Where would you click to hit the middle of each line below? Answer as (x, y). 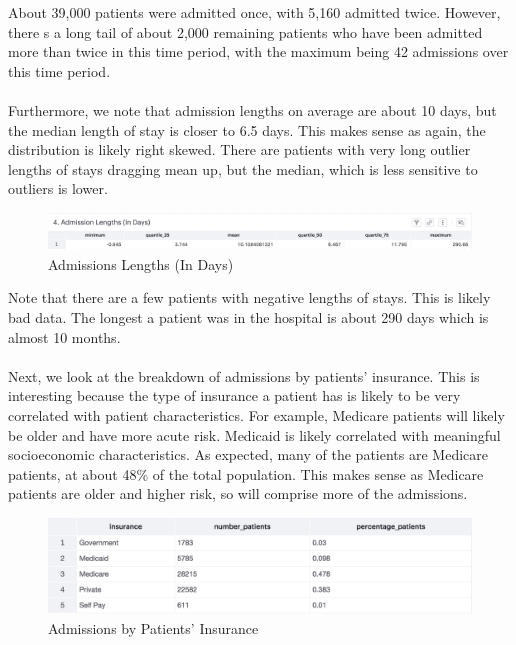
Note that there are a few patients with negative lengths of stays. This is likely (249, 297)
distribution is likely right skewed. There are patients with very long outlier (239, 149)
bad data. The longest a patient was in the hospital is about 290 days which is (248, 316)
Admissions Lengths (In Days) (141, 263)
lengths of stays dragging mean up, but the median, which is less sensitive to (243, 168)
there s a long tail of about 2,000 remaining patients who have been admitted (245, 31)
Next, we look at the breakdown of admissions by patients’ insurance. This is (244, 375)
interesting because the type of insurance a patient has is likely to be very (234, 395)
